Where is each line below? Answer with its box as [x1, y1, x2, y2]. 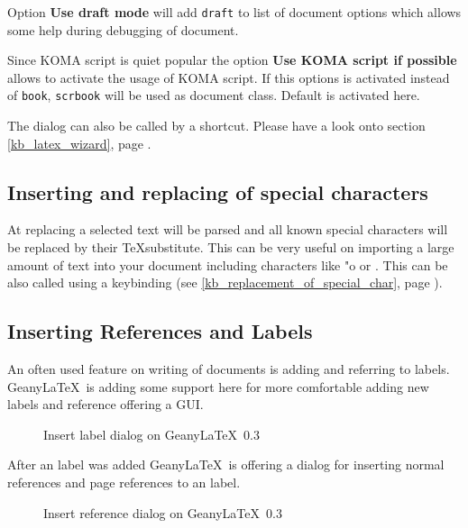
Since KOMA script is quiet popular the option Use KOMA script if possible [7, 50, 457, 69]
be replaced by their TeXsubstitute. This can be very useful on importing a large [7, 238, 454, 257]
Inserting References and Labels [7, 317, 313, 345]
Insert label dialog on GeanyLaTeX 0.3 [43, 424, 260, 443]
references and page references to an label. [7, 473, 241, 492]
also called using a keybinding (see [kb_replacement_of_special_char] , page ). [7, 273, 443, 292]
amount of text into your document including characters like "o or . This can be [7, 255, 448, 274]
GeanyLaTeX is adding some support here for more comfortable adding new [7, 377, 429, 396]
